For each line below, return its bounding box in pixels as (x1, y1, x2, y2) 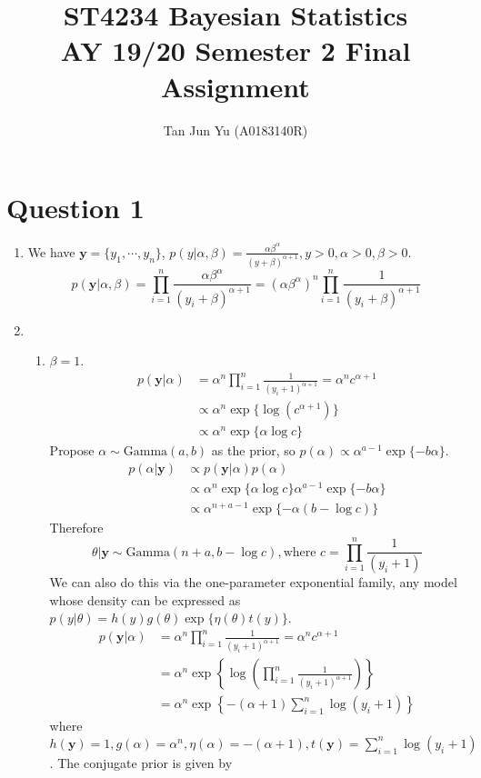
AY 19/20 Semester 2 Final (60, 32, 411, 69)
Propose (49, 441, 95, 460)
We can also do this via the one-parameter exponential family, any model (49, 573, 457, 592)
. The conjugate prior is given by (49, 753, 233, 772)
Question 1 (6, 189, 145, 226)
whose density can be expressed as (49, 590, 241, 609)
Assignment (161, 67, 310, 105)
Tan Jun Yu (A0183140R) (163, 120, 308, 139)
